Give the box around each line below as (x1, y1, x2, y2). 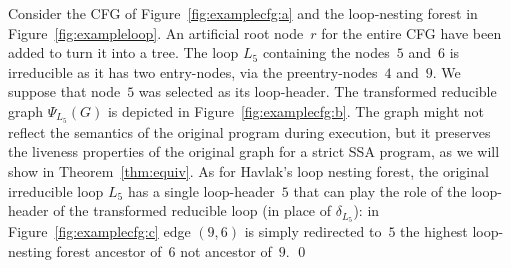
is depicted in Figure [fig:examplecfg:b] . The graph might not (107, 100, 485, 121)
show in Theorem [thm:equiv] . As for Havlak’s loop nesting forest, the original (8, 161, 489, 182)
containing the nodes (262, 42, 390, 63)
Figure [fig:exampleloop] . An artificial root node (8, 22, 304, 43)
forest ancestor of (56, 240, 162, 261)
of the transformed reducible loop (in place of (53, 200, 332, 221)
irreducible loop (8, 180, 104, 201)
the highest (400, 221, 468, 242)
